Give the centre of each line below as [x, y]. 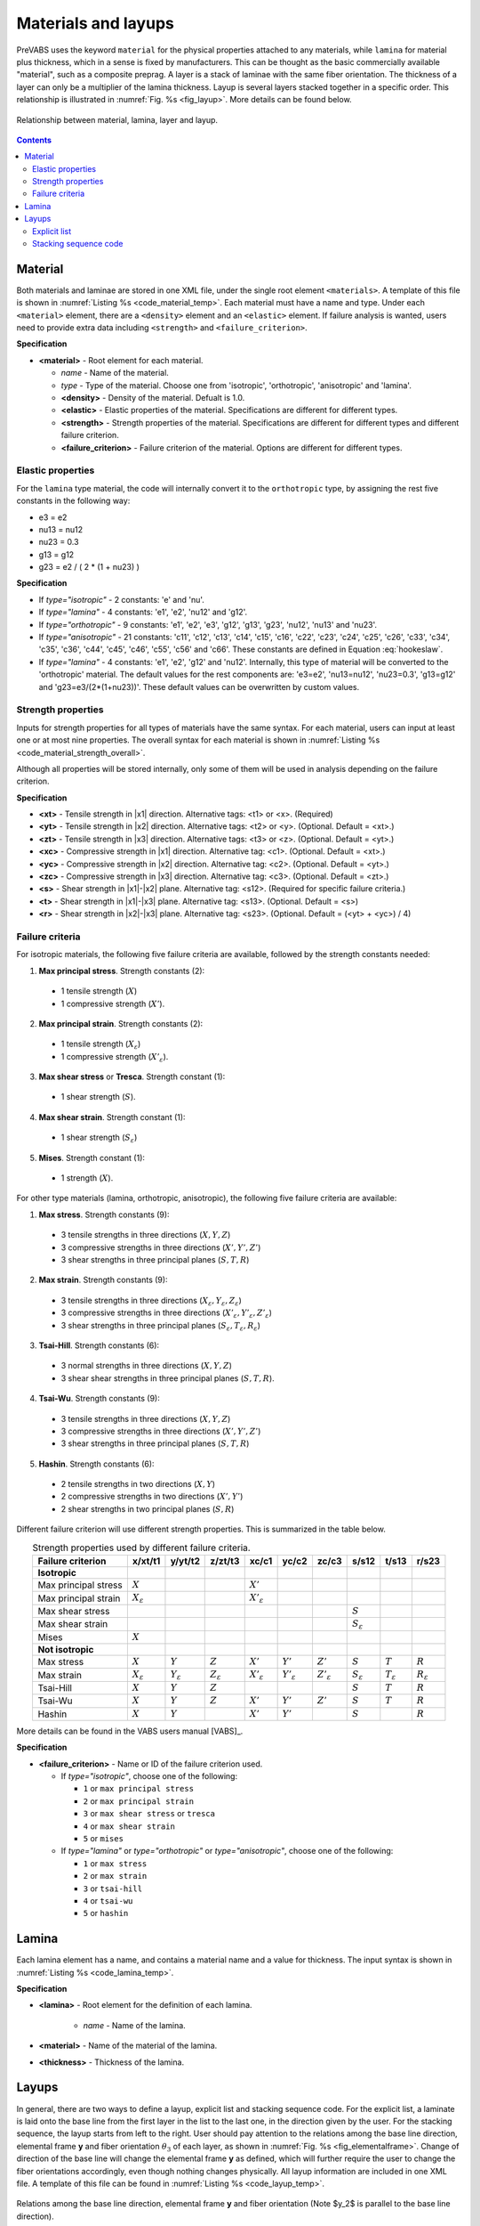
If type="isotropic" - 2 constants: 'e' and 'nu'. [121, 599]
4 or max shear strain [129, 1826]
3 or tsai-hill [112, 1889]
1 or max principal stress [139, 1789]
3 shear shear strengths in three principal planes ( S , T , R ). [168, 1378]
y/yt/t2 [185, 1561]
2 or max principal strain [139, 1801]
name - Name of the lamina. [134, 2025]
